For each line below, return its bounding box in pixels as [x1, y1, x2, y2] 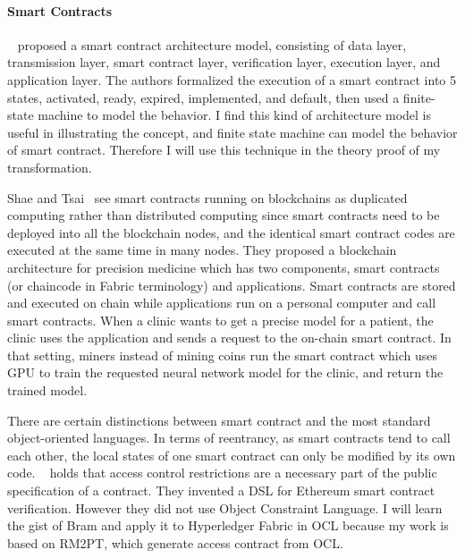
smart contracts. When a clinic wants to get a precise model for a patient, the [7, 310, 434, 329]
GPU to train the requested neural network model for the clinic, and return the [7, 363, 444, 382]
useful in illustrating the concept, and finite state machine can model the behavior [7, 123, 458, 141]
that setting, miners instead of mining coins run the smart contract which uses [7, 345, 437, 364]
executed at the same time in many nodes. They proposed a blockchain [7, 241, 397, 259]
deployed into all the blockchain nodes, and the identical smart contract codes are [7, 223, 455, 241]
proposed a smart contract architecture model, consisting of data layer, [17, 35, 407, 54]
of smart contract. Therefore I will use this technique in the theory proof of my [7, 140, 441, 159]
